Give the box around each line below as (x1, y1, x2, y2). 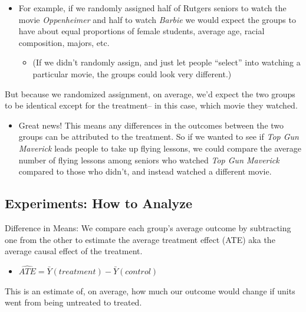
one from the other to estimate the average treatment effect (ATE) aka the (5, 233, 275, 245)
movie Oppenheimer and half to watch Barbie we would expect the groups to (18, 13, 296, 25)
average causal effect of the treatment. (5, 245, 143, 257)
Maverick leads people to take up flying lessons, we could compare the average (18, 142, 301, 154)
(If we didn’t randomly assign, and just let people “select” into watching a (32, 56, 301, 68)
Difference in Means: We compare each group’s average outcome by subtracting (5, 221, 291, 234)
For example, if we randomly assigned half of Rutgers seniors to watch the (18, 2, 287, 14)
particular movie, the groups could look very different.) (32, 67, 232, 80)
